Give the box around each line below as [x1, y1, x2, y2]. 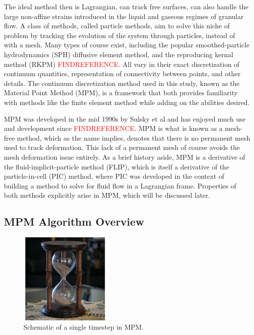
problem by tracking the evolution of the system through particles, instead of [4, 30, 235, 40]
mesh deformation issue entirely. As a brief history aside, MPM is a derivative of [4, 151, 245, 162]
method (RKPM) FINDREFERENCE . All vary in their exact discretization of [4, 59, 240, 69]
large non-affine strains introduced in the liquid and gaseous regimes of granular [4, 11, 244, 21]
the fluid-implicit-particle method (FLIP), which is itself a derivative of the [4, 161, 230, 171]
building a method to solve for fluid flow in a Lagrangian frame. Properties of [4, 180, 236, 190]
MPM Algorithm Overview [4, 214, 144, 229]
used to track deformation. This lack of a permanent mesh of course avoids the [4, 142, 240, 152]
